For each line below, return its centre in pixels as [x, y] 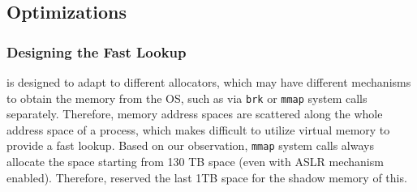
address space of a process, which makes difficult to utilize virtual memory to [198, 129]
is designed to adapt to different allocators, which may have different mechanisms [209, 82]
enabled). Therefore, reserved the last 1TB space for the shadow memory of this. [207, 177]
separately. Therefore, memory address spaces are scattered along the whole [195, 114]
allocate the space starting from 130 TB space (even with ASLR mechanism [195, 162]
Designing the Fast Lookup [97, 51]
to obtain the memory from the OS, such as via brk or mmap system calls [187, 98]
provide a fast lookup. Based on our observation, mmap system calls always [190, 145]
